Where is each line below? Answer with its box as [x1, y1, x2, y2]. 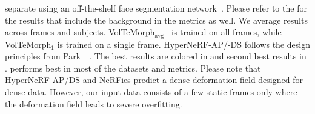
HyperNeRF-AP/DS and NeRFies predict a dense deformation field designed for [5, 73, 303, 86]
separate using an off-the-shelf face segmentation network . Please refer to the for [5, 2, 307, 14]
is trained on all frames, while [171, 25, 282, 38]
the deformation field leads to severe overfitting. [5, 97, 182, 110]
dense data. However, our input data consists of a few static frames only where [5, 85, 297, 98]
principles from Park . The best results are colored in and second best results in [5, 50, 307, 62]
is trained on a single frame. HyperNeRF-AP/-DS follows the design [57, 38, 310, 50]
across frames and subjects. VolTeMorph [5, 25, 155, 38]
